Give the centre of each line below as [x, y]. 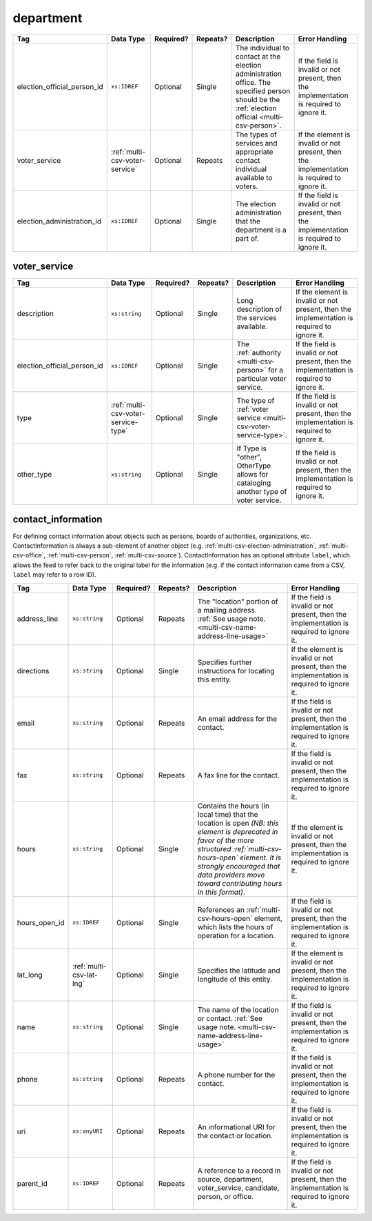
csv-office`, [29, 555]
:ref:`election [256, 108]
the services [257, 318]
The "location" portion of [238, 602]
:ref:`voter [253, 409]
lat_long [30, 975]
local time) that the [228, 814]
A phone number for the [236, 1075]
